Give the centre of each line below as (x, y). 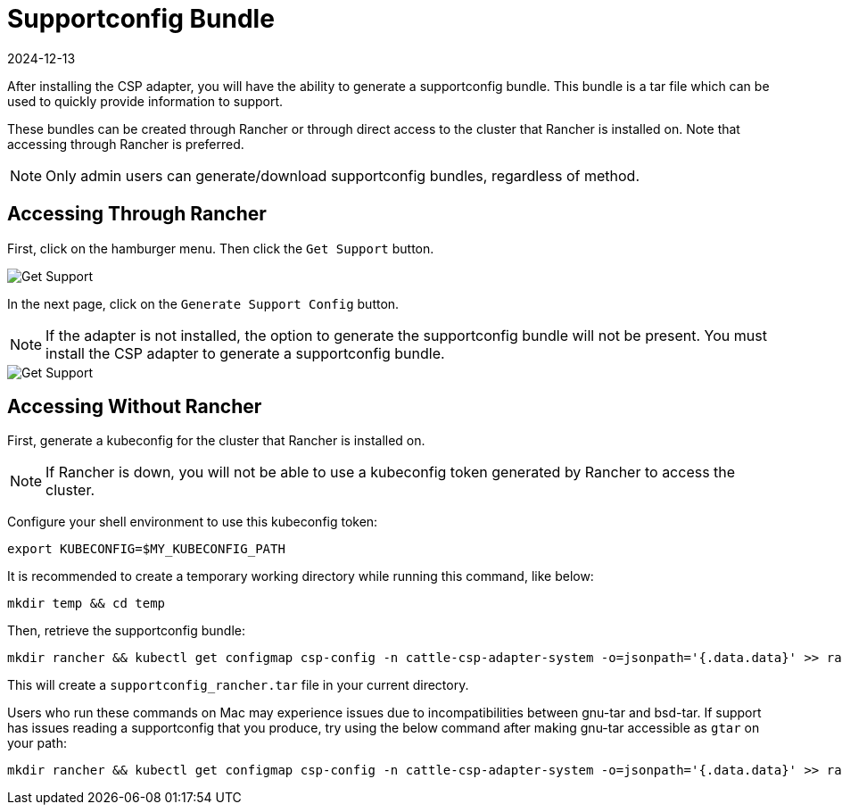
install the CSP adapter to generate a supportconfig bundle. (245, 353)
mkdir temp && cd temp (87, 604)
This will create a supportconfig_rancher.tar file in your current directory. (238, 685)
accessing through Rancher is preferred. (126, 144)
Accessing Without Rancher (135, 407)
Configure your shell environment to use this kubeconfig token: (193, 522)
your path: (37, 743)
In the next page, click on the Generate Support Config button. (203, 303)
